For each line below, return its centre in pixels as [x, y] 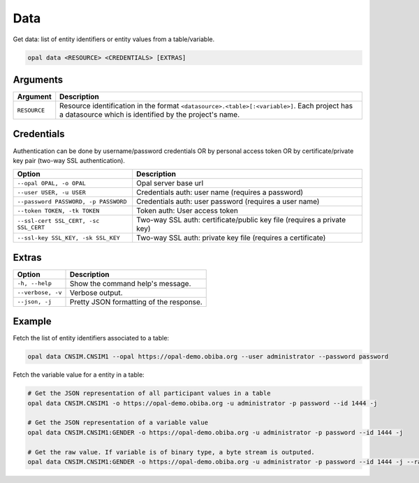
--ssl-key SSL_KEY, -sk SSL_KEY [68, 238]
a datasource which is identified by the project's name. [150, 115]
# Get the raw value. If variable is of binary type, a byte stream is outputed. [171, 452]
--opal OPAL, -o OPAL [52, 183]
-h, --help [35, 283]
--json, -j [35, 302]
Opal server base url [170, 183]
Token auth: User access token [188, 211]
